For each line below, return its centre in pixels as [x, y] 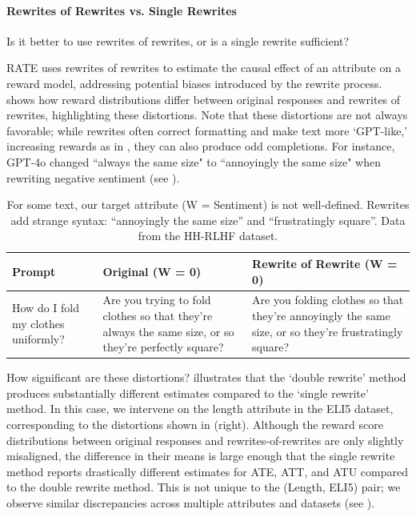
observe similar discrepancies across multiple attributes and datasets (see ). [191, 502]
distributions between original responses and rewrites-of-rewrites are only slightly [205, 440]
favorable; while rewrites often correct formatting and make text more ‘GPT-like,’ [207, 130]
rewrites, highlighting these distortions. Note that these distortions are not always [207, 115]
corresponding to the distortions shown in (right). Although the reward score [195, 425]
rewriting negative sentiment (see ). [93, 177]
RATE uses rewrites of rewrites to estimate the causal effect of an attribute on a [204, 68]
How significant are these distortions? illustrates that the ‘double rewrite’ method [206, 377]
